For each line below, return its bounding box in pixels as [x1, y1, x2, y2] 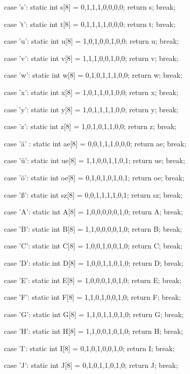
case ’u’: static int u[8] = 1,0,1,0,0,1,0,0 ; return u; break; [4, 36, 179, 46]
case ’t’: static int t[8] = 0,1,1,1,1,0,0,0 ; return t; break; [4, 18, 175, 29]
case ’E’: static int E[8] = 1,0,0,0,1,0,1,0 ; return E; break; [4, 274, 182, 285]
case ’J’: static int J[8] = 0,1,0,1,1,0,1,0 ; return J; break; [4, 360, 178, 370]
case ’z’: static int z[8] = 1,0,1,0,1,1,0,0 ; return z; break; [4, 121, 177, 132]
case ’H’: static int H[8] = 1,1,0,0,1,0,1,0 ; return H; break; [4, 326, 183, 336]
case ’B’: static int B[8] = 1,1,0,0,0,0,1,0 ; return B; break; [4, 223, 182, 234]
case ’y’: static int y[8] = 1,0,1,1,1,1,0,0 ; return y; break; [4, 104, 178, 114]
